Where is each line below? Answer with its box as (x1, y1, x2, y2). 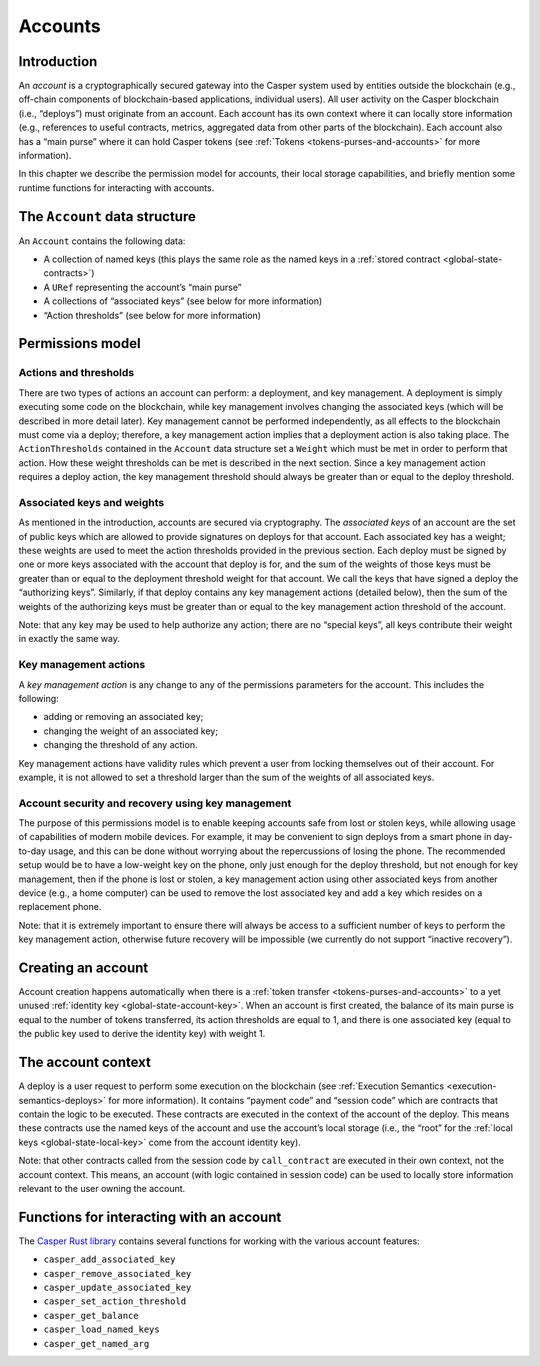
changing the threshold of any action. (43, 739, 198, 751)
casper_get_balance (43, 1310, 139, 1321)
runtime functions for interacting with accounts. (18, 181, 215, 194)
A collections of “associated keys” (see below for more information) (43, 295, 323, 307)
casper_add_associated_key (43, 1254, 176, 1265)
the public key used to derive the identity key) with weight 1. (18, 1028, 266, 1040)
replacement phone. (18, 901, 102, 913)
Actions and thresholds (18, 366, 135, 380)
